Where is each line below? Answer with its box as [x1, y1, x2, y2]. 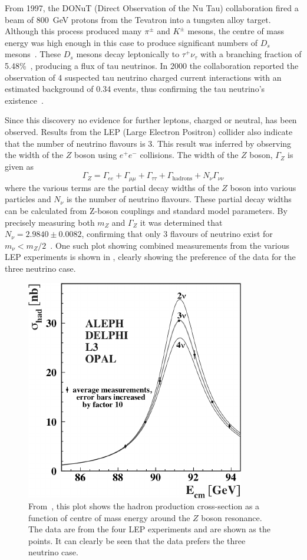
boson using [74, 149, 117, 161]
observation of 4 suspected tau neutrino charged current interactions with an [5, 71, 282, 83]
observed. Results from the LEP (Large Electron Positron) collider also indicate [5, 125, 293, 137]
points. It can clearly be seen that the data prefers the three [28, 534, 246, 546]
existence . [5, 94, 44, 106]
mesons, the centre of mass [187, 25, 285, 37]
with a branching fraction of [200, 48, 302, 60]
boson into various [230, 181, 296, 193]
